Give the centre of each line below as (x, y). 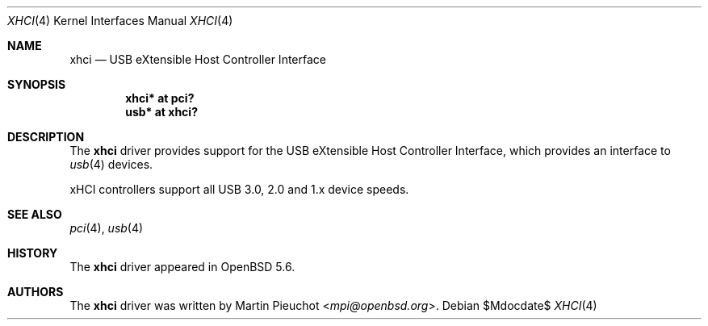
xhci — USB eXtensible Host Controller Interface (198, 59)
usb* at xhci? (161, 112)
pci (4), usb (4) (107, 228)
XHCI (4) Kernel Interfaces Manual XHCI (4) (120, 21)
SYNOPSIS (37, 84)
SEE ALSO (35, 214)
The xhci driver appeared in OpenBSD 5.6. (182, 267)
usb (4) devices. (111, 164)
